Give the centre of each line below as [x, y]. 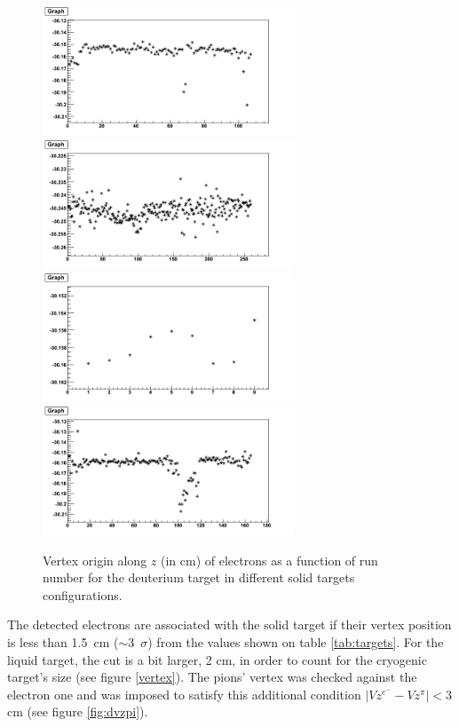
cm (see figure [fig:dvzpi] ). [78, 711]
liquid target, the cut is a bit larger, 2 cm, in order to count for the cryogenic [217, 659]
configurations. [83, 594]
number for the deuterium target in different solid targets [199, 577]
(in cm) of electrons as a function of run [269, 560]
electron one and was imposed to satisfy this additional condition [184, 694]
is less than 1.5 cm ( [63, 642]
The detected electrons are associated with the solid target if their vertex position [229, 624]
